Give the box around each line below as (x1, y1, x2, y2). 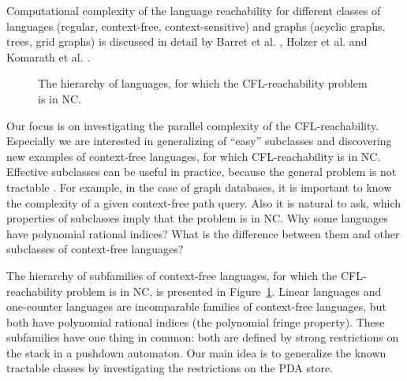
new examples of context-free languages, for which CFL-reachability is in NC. (6, 148, 381, 164)
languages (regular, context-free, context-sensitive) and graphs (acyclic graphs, (6, 17, 386, 34)
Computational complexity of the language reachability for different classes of (6, 2, 381, 18)
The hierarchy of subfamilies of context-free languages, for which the (6, 267, 338, 283)
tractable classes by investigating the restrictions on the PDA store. (6, 360, 334, 376)
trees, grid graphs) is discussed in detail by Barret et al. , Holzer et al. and (6, 33, 368, 50)
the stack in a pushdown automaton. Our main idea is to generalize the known (6, 344, 386, 360)
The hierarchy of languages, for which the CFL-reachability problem (38, 75, 368, 92)
